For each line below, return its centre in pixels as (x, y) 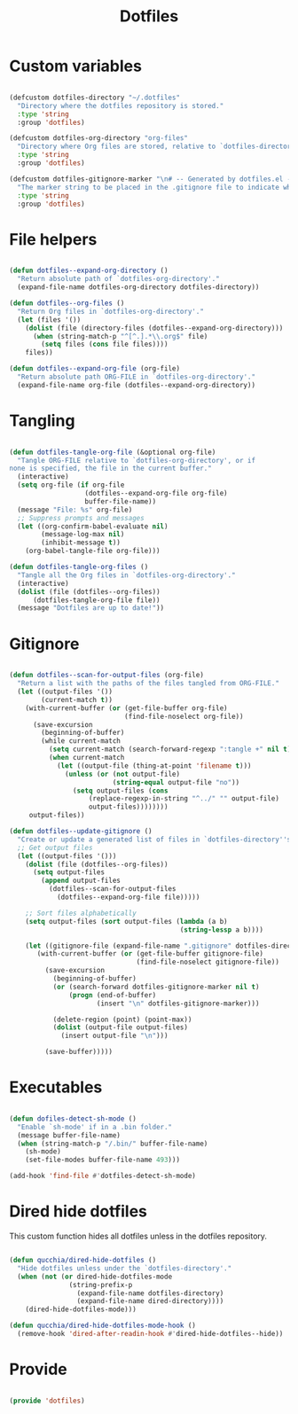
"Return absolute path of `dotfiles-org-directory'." (118, 279)
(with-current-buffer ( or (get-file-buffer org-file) (126, 708)
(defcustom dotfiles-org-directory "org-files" (99, 138)
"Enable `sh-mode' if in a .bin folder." (95, 1127)
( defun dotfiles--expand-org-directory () (89, 271)
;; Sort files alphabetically (81, 913)
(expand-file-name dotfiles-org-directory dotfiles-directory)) (138, 287)
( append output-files (81, 881)
